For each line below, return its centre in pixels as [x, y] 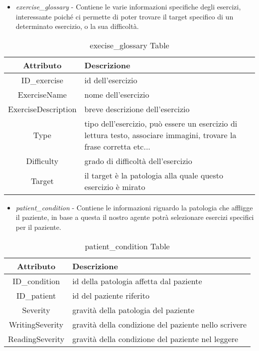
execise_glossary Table [129, 45]
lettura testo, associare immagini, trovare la [160, 135]
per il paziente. [38, 227]
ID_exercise [42, 80]
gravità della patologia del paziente [133, 310]
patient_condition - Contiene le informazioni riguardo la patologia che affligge [134, 207]
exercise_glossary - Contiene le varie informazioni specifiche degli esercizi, [128, 6]
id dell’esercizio [111, 80]
